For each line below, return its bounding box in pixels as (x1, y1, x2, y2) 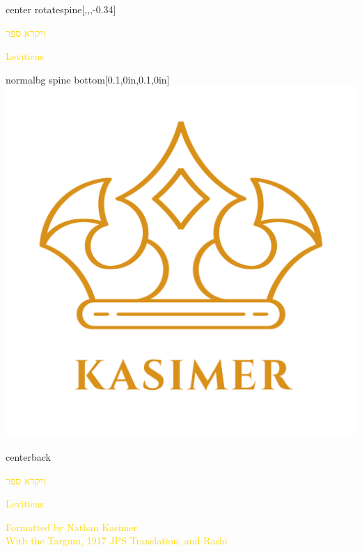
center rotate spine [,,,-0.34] (6, 2, 116, 16)
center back (6, 449, 51, 464)
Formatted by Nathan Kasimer (6, 519, 137, 534)
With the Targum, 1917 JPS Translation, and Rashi (6, 533, 228, 548)
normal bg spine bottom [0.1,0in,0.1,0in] (6, 72, 170, 86)
